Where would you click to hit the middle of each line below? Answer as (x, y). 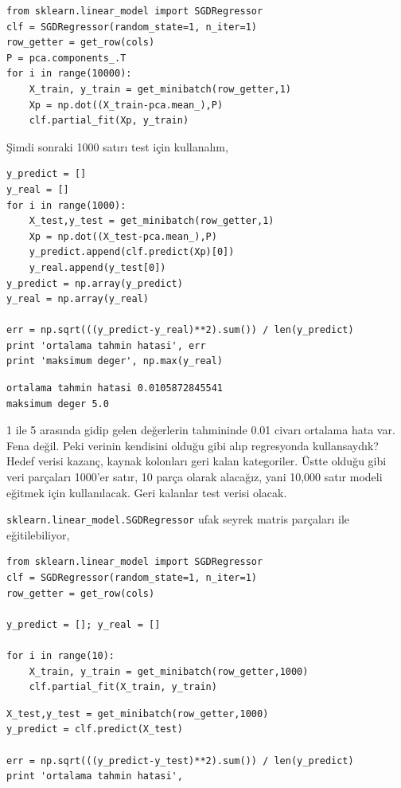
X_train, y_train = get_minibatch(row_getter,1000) (169, 671)
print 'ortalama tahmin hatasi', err (106, 345)
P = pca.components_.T (66, 58)
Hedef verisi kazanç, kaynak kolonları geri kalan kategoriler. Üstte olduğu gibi (197, 461)
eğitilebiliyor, (38, 534)
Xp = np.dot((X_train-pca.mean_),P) (126, 105)
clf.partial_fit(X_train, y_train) (123, 687)
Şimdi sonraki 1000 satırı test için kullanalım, (117, 146)
